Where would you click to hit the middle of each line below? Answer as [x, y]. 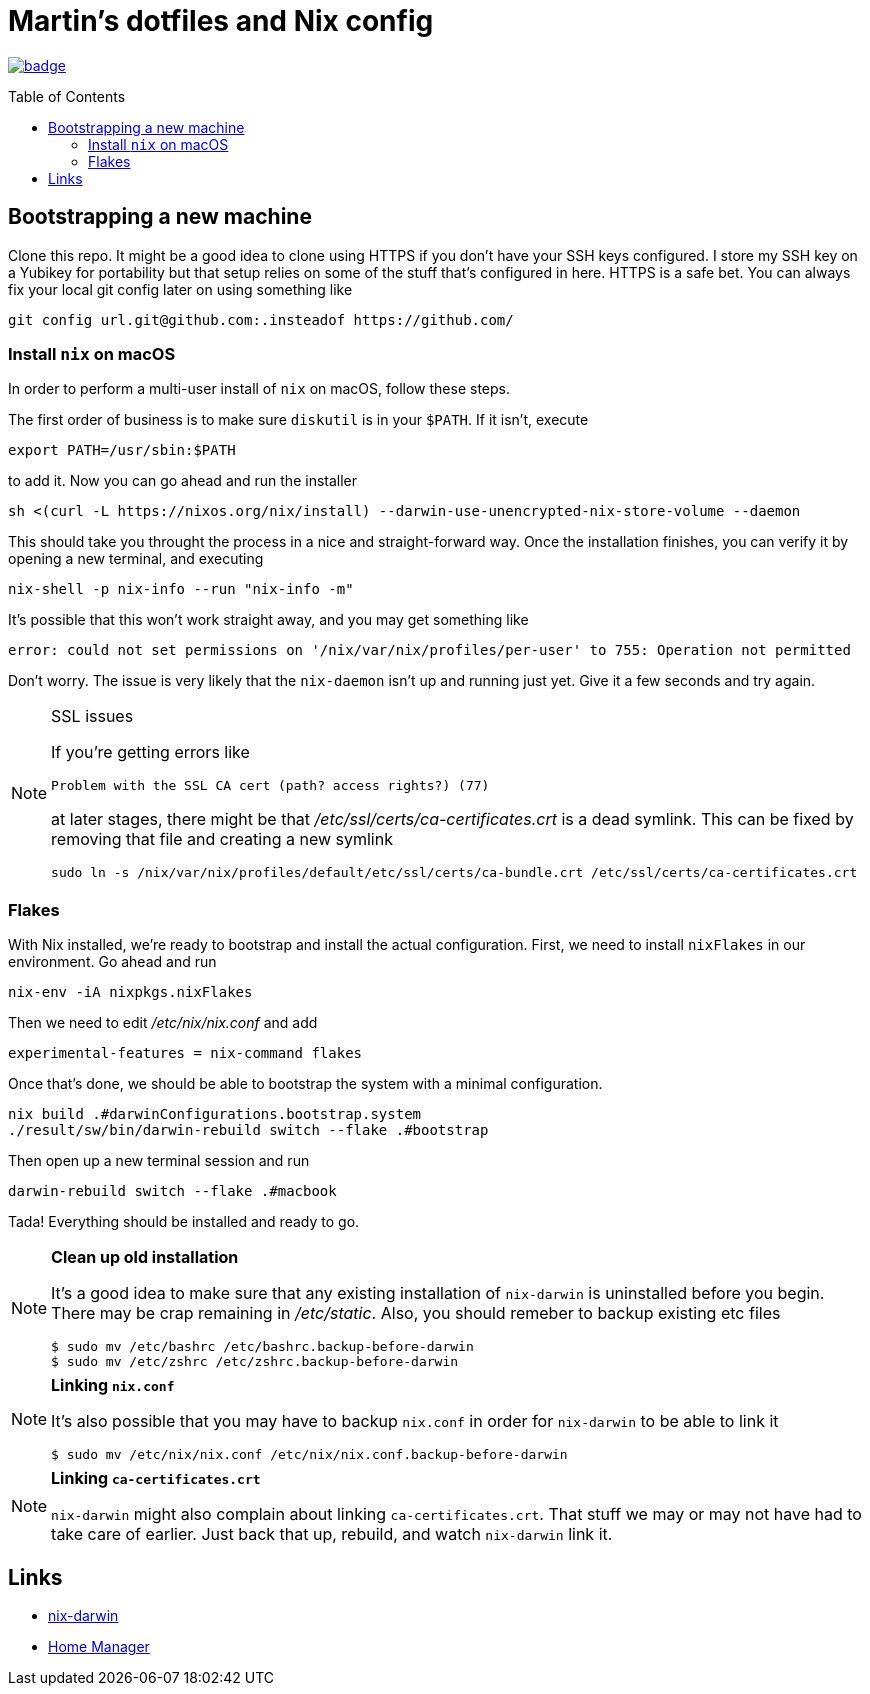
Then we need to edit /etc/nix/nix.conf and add [163, 1023]
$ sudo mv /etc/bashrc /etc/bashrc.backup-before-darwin [262, 1347]
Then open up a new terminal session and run [159, 1161]
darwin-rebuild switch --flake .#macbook [172, 1191]
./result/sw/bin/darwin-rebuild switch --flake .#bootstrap [248, 1130]
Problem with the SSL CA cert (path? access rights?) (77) [270, 786]
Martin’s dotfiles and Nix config [221, 21]
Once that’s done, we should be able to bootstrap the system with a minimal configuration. [305, 1084]
